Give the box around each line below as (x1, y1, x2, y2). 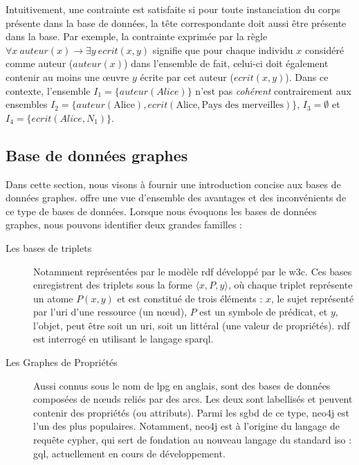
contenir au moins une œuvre (6, 69, 129, 84)
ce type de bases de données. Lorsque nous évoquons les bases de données (6, 203, 317, 218)
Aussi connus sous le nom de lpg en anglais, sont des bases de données (33, 378, 331, 392)
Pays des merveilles (201, 100, 284, 111)
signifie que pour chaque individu (152, 42, 293, 57)
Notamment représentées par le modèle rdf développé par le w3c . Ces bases (33, 264, 352, 278)
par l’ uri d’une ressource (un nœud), (33, 304, 187, 319)
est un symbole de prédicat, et (199, 304, 328, 319)
